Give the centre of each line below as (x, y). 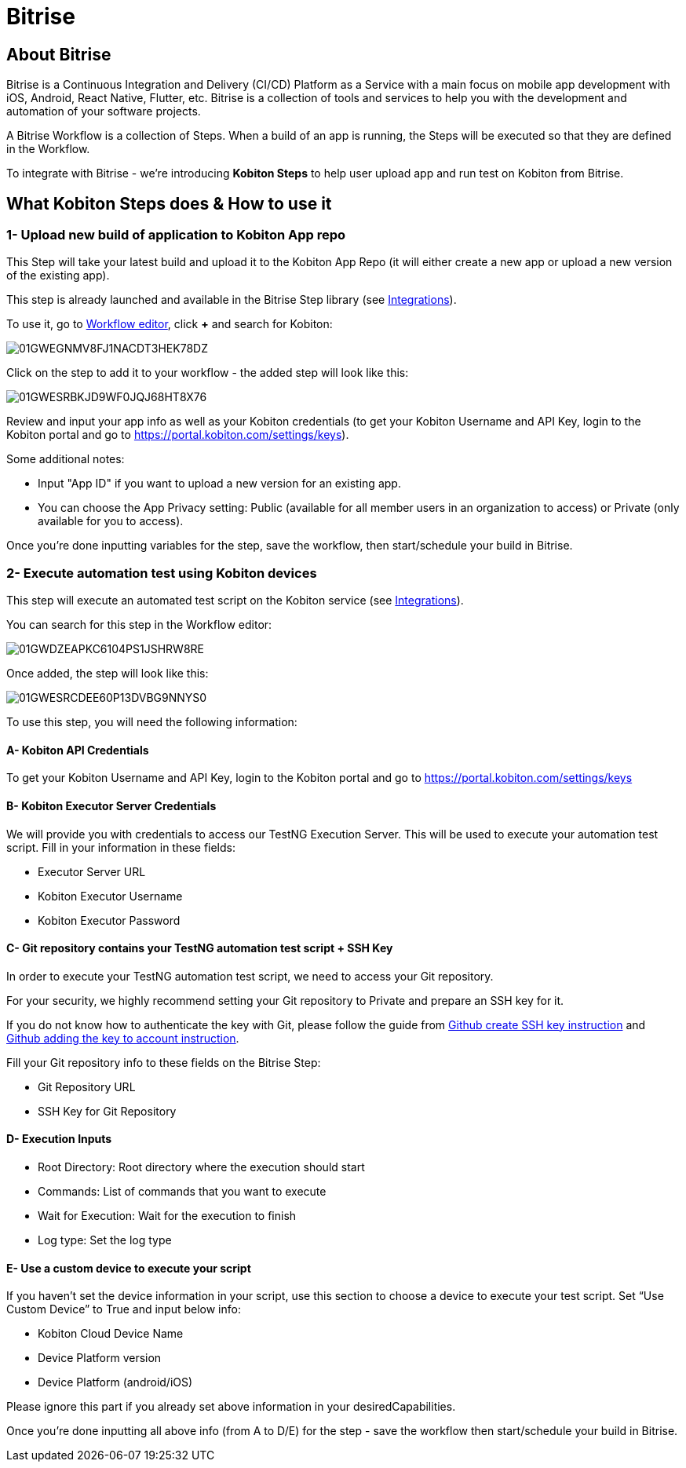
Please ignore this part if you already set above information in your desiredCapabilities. (231, 1407)
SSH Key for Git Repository (107, 1111)
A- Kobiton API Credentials (78, 750)
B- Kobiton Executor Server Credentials (111, 805)
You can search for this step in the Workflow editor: (139, 625)
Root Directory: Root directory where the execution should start (201, 1167)
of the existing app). (58, 276)
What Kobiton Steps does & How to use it (169, 203)
